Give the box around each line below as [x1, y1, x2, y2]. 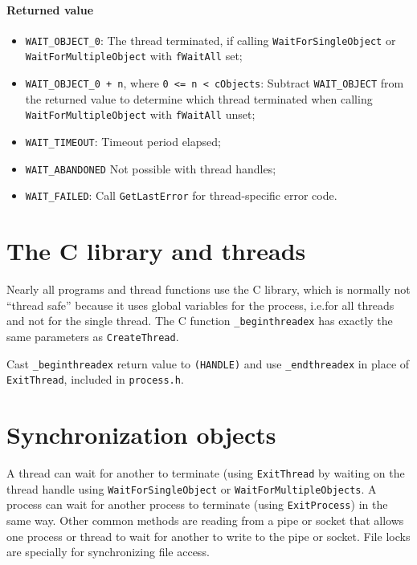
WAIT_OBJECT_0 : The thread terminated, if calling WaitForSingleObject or [25, 31, 396, 48]
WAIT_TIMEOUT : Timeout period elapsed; [25, 133, 221, 150]
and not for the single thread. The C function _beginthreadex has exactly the [6, 312, 393, 329]
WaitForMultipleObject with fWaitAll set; [25, 47, 243, 64]
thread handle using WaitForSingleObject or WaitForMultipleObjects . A [6, 480, 377, 497]
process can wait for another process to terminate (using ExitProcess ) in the [6, 496, 388, 513]
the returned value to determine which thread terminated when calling [25, 90, 373, 107]
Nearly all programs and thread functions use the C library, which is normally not [6, 281, 411, 298]
